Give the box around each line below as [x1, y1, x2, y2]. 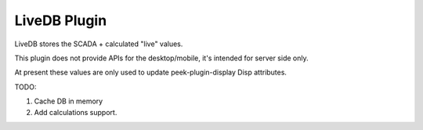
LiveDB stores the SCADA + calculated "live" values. [14, 39, 183, 49]
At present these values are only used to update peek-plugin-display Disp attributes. [14, 67, 287, 78]
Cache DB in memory [34, 96, 103, 106]
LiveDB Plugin [14, 12, 107, 29]
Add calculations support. [34, 107, 117, 117]
